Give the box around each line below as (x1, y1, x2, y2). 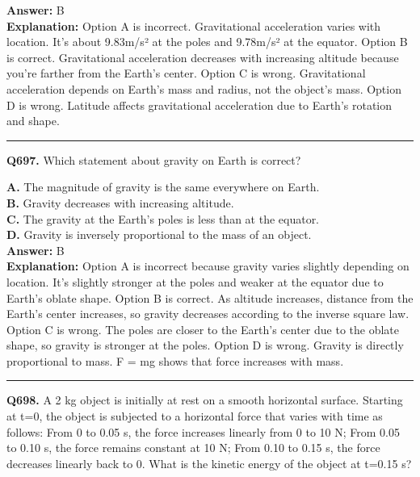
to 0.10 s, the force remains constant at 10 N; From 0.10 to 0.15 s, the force (6, 439, 380, 456)
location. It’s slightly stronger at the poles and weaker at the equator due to (6, 273, 384, 290)
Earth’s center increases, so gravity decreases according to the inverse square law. (6, 305, 409, 322)
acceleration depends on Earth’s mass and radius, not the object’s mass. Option (6, 80, 401, 97)
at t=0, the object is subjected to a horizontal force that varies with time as (6, 408, 383, 425)
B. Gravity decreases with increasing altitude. (6, 194, 234, 211)
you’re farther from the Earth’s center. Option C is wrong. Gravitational (6, 65, 366, 82)
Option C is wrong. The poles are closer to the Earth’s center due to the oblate (6, 320, 399, 337)
